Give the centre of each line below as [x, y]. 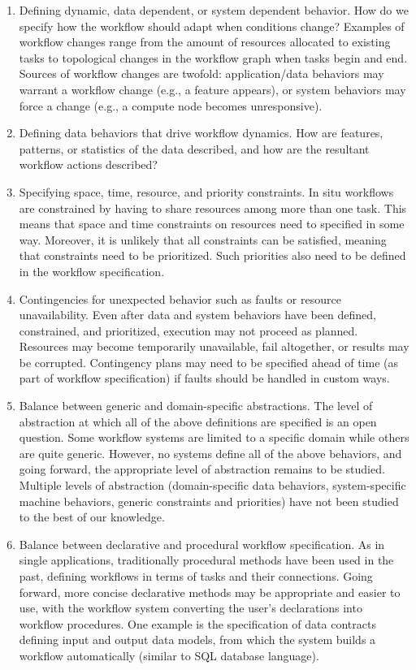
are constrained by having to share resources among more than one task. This [213, 207]
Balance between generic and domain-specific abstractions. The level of [196, 406]
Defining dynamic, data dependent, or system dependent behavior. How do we [214, 10]
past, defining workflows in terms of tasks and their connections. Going [196, 576]
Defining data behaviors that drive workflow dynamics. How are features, [201, 133]
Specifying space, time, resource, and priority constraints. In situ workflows [206, 191]
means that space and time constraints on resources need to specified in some [212, 224]
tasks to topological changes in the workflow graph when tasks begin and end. [213, 57]
